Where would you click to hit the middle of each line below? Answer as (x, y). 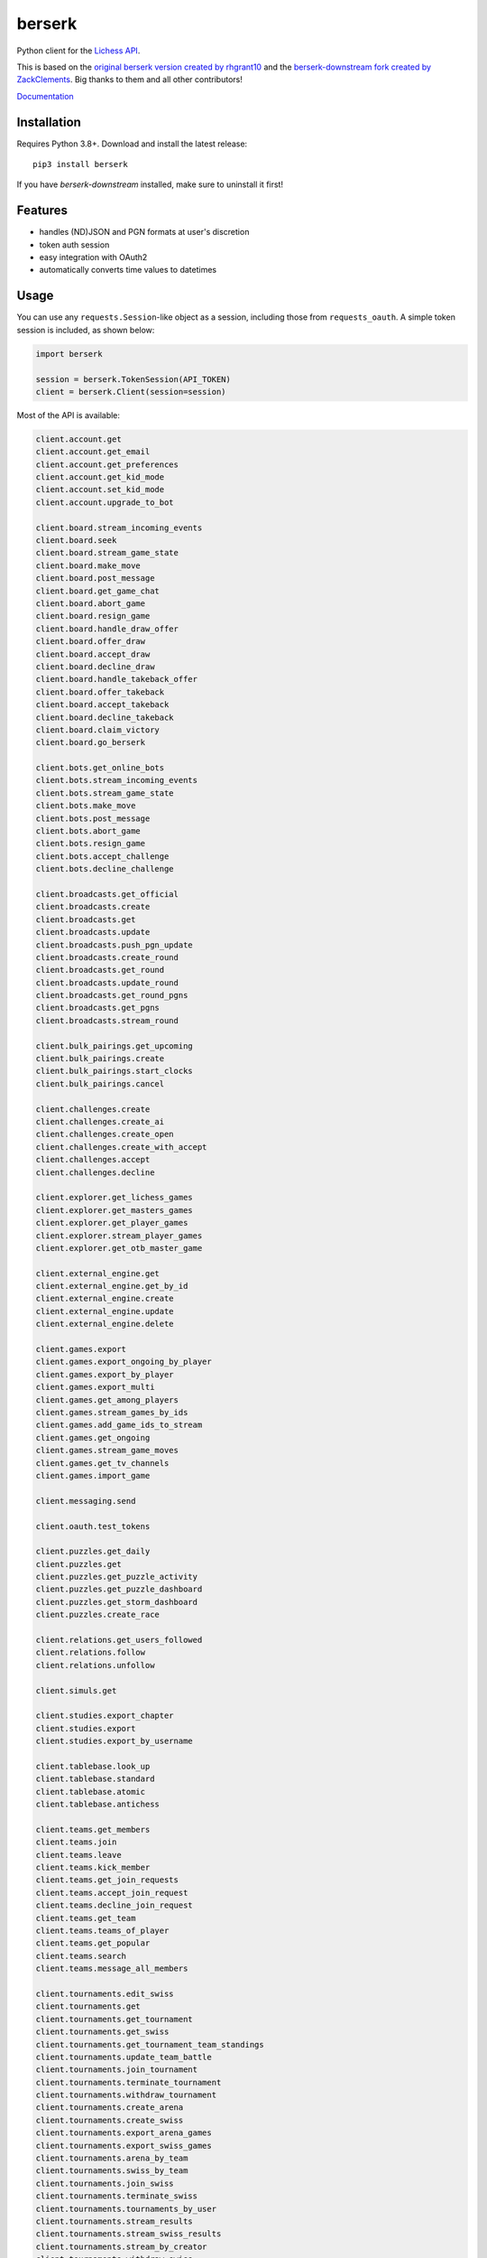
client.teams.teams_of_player (102, 1931)
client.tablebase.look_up (93, 1766)
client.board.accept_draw (93, 654)
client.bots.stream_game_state (105, 793)
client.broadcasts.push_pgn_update (114, 945)
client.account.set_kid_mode (100, 490)
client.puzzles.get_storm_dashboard (117, 1602)
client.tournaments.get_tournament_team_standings (150, 2044)
